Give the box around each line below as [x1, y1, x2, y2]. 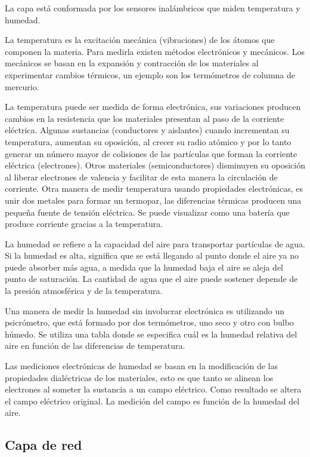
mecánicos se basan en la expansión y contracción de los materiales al [5, 57, 259, 69]
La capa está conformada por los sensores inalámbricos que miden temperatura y [5, 2, 300, 14]
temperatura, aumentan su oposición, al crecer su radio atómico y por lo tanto [5, 135, 292, 148]
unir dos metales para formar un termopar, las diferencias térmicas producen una [5, 194, 302, 206]
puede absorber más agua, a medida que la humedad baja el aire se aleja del [5, 260, 283, 273]
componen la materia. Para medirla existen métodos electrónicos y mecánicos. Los [5, 45, 305, 57]
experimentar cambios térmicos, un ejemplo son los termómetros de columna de [5, 68, 296, 81]
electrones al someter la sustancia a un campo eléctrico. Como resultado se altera [5, 383, 302, 395]
